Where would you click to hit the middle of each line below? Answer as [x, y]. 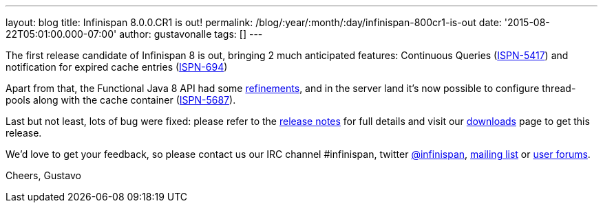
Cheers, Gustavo [43, 175]
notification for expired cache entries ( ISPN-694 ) [117, 67]
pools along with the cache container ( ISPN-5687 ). [121, 100]
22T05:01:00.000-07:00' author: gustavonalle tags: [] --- [134, 34]
